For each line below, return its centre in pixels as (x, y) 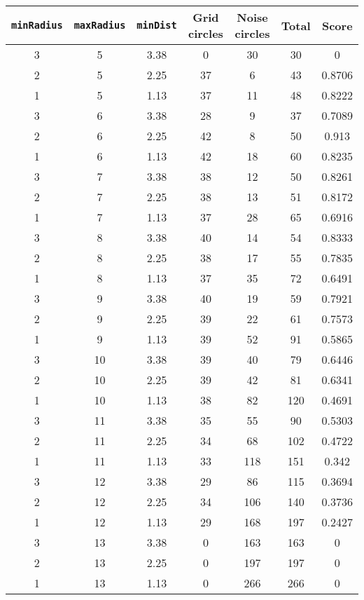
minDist (157, 25)
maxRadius (100, 25)
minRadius (37, 25)
